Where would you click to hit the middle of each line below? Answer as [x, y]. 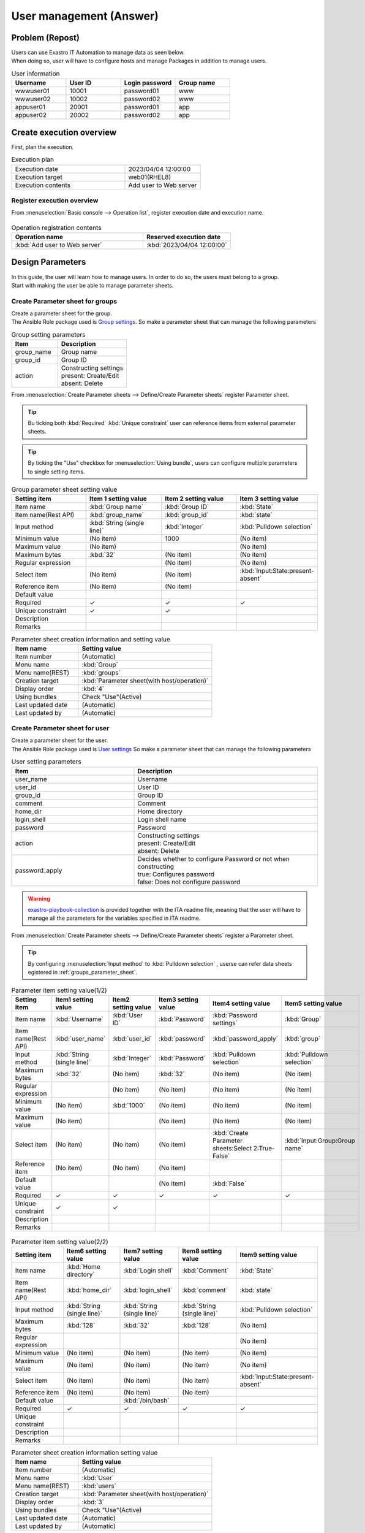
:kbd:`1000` [129, 1105]
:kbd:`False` [229, 1183]
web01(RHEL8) [150, 177]
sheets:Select [232, 1148]
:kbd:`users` [99, 1486]
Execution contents [43, 185]
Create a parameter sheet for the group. [62, 313]
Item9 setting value [269, 1255]
